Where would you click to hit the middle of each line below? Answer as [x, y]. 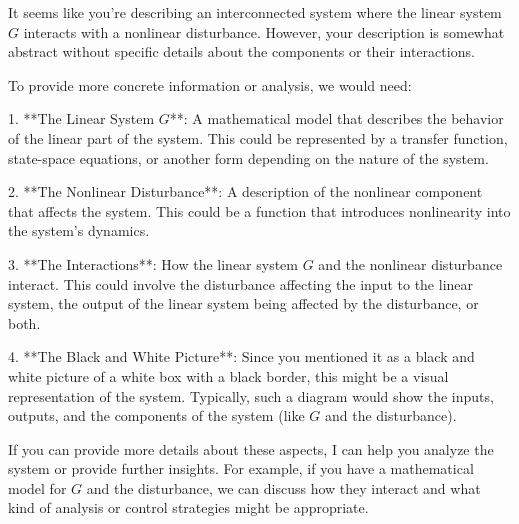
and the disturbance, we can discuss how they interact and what [283, 487]
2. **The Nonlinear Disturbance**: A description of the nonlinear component [245, 191]
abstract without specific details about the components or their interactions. [241, 51]
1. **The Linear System [81, 118]
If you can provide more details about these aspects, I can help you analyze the [251, 448]
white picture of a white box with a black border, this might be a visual [228, 375]
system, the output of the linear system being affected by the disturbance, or [243, 303]
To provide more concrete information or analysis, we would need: [210, 84]
